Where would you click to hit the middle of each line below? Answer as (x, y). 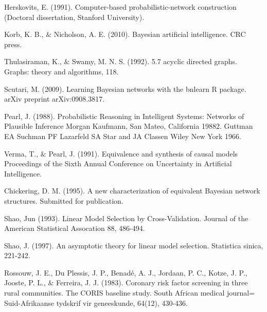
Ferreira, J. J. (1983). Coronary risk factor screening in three (152, 282)
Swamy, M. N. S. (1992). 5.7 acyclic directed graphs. (154, 61)
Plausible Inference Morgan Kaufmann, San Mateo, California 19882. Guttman (129, 126)
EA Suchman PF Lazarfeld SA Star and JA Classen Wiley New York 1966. (123, 136)
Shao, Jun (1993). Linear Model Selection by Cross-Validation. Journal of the (126, 218)
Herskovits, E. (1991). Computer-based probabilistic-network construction (120, 7)
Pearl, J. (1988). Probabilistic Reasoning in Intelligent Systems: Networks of (124, 116)
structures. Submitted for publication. (64, 200)
